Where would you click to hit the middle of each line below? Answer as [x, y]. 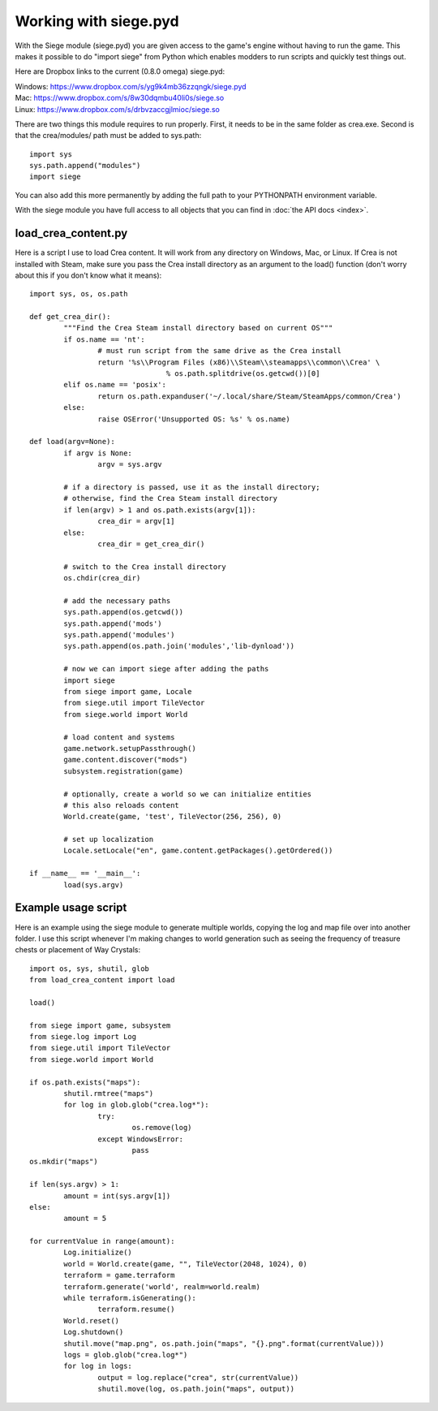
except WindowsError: [141, 1139]
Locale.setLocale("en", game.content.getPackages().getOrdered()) [198, 851]
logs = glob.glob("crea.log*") [126, 1355]
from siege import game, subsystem [100, 1025]
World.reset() [92, 1320]
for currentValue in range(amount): [102, 1241]
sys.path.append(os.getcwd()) [124, 612]
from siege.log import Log [83, 1037]
